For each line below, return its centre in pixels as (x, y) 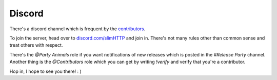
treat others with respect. (36, 45)
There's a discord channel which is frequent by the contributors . (77, 29)
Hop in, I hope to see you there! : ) (45, 71)
